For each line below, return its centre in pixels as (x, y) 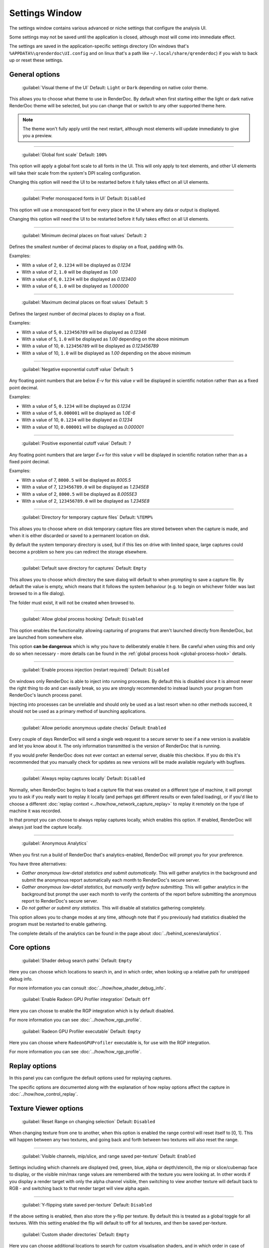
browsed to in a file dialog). (37, 594)
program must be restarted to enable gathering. (58, 924)
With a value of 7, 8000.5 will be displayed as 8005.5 (76, 480)
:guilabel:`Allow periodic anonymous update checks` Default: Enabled (94, 728)
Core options (30, 948)
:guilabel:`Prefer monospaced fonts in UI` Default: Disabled (83, 198)
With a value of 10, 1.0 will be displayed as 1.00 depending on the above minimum (106, 353)
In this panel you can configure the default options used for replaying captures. (90, 1078)
